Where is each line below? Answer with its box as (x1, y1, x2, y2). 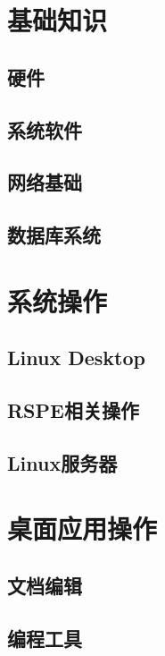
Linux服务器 (7, 448, 118, 476)
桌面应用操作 (7, 510, 158, 547)
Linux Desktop (7, 344, 145, 371)
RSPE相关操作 (7, 396, 139, 424)
